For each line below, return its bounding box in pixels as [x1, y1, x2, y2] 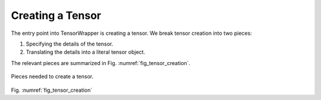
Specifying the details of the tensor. [26, 40, 114, 47]
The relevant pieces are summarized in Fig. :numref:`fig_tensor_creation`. [11, 59, 190, 66]
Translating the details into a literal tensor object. [26, 49, 146, 56]
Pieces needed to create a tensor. [11, 73, 94, 80]
